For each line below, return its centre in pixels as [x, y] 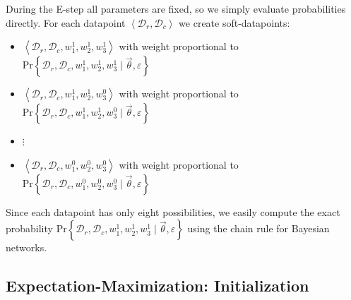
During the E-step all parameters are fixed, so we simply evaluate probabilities [176, 8]
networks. [26, 247]
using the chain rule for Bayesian [258, 228]
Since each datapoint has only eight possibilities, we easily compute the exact [173, 211]
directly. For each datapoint [66, 22]
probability [29, 228]
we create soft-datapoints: [234, 22]
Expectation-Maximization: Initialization [157, 286]
